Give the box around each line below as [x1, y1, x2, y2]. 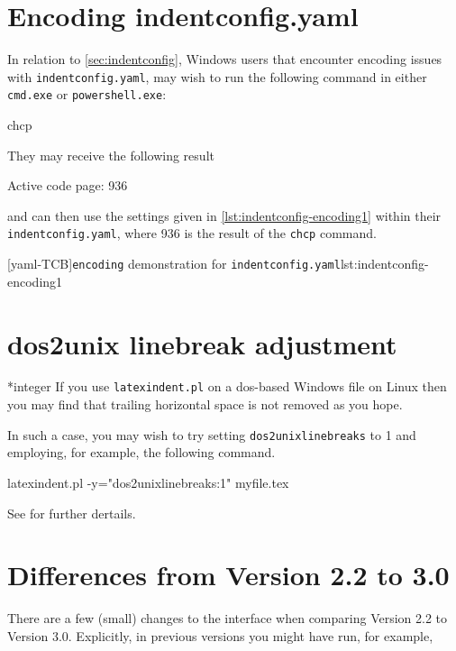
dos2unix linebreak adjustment [7, 325, 397, 362]
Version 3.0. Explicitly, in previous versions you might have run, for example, [7, 626, 433, 645]
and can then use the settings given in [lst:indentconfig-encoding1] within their [7, 206, 442, 225]
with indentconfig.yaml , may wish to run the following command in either [7, 67, 427, 86]
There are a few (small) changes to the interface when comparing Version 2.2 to [7, 609, 448, 628]
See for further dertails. [7, 503, 136, 522]
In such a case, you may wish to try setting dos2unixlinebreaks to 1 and [7, 425, 416, 444]
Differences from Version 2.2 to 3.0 [7, 556, 450, 593]
